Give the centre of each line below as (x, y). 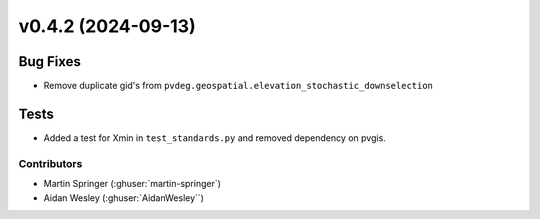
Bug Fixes (50, 61)
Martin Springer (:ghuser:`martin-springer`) (132, 184)
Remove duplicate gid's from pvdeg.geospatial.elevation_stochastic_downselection (238, 86)
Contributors (50, 163)
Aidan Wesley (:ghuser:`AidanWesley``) (124, 197)
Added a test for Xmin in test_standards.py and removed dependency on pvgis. (215, 137)
